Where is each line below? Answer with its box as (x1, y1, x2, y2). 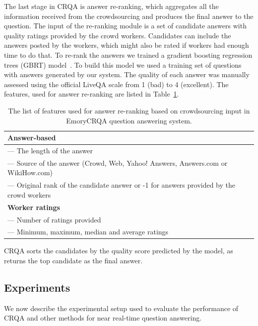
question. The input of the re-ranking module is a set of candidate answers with (4, 20, 247, 31)
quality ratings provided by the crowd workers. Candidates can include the (4, 30, 231, 40)
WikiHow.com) (7, 167, 53, 178)
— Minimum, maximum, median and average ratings (7, 226, 169, 237)
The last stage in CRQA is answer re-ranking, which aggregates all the (4, 1, 219, 11)
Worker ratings (7, 202, 60, 212)
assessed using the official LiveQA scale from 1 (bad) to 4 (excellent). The (4, 79, 229, 89)
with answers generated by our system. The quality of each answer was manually (4, 69, 250, 80)
